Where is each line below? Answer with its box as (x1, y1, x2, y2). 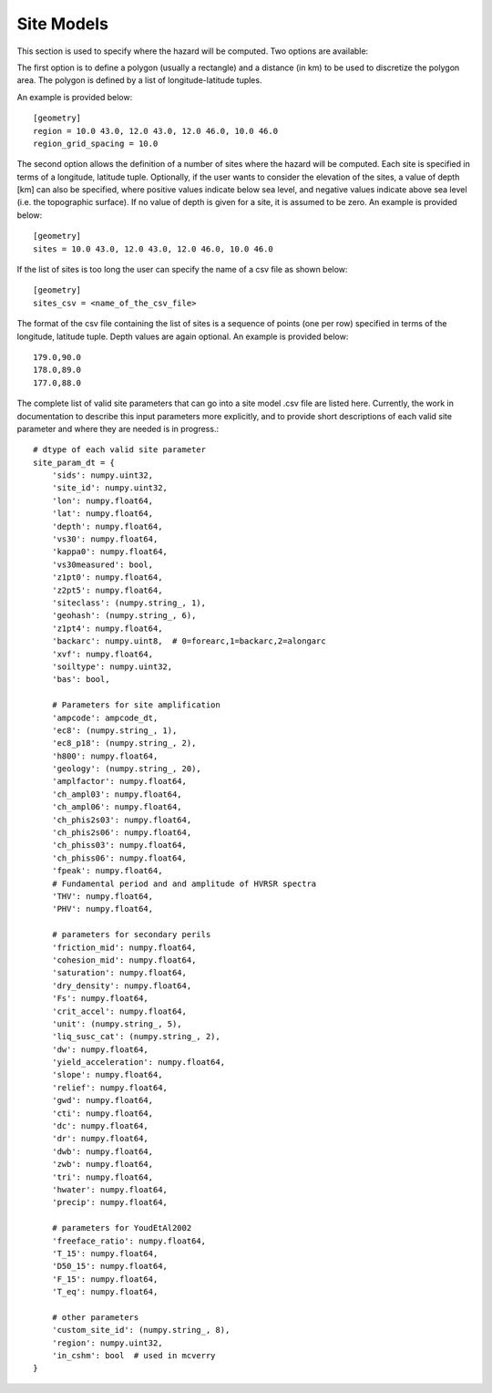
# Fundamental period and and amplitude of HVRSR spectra (51, 878, 317, 889)
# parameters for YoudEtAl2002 (51, 1223, 192, 1233)
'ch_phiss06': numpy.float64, (51, 852, 187, 863)
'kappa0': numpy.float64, (51, 547, 169, 557)
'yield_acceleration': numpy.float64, (51, 1058, 226, 1068)
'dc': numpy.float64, (51, 1121, 149, 1131)
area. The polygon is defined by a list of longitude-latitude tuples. (16, 75, 262, 86)
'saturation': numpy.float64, (51, 967, 187, 978)
